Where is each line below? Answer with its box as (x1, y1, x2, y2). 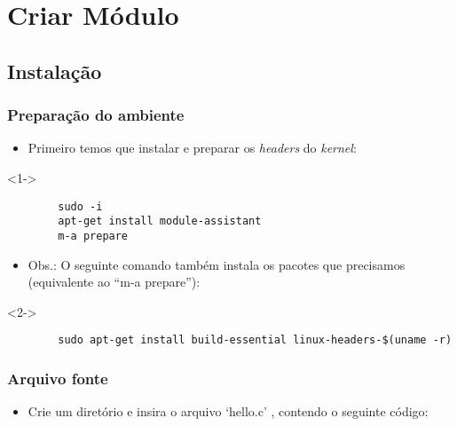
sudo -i (58, 200, 103, 213)
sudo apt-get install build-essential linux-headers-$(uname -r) (58, 334, 453, 347)
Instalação (7, 57, 102, 84)
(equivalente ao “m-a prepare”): (28, 272, 201, 291)
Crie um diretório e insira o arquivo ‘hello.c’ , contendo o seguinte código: (28, 402, 429, 421)
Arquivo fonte (7, 367, 108, 389)
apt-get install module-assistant (58, 215, 262, 228)
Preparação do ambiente (7, 104, 185, 126)
